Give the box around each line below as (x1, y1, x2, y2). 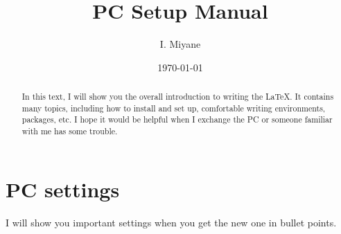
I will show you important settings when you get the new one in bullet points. (6, 215, 337, 229)
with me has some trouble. (21, 125, 118, 137)
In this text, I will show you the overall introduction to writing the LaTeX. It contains (21, 91, 334, 102)
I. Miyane (159, 37, 201, 51)
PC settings (6, 174, 120, 203)
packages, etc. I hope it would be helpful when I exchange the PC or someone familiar (21, 114, 333, 125)
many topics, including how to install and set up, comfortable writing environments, (21, 102, 326, 114)
